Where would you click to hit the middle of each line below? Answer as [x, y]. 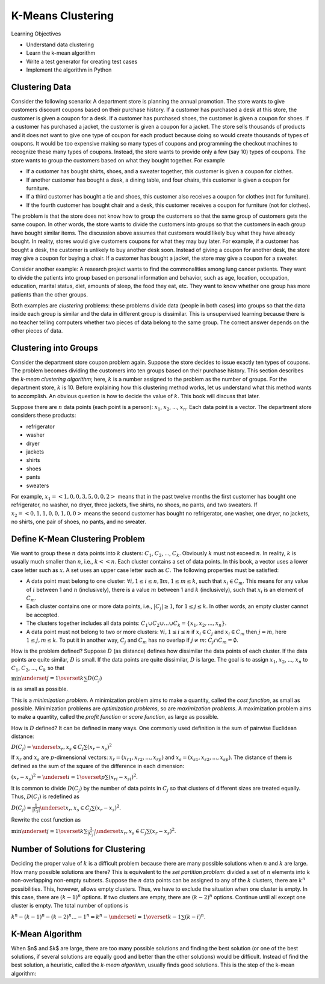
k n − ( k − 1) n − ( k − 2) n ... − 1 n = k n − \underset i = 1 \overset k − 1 [96, 916]
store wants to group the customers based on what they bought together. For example [118, 160]
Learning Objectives [36, 34]
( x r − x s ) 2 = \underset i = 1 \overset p [58, 777]
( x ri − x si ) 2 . [123, 777]
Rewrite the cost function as [46, 819]
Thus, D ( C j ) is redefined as [45, 797]
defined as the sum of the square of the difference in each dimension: [98, 766]
